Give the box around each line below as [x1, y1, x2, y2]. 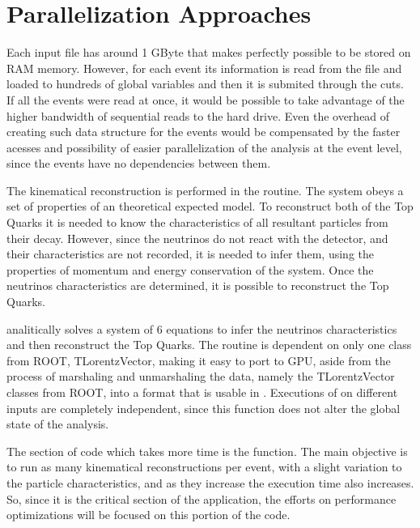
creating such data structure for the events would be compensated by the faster [6, 123, 401, 140]
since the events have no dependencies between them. [6, 155, 271, 172]
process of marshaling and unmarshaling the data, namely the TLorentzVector [6, 368, 395, 385]
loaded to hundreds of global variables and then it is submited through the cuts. [6, 75, 404, 92]
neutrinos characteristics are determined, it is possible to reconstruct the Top [6, 277, 389, 294]
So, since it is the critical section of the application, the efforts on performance [6, 490, 397, 507]
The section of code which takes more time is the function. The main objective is [6, 442, 408, 459]
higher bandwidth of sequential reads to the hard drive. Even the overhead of [6, 107, 390, 124]
